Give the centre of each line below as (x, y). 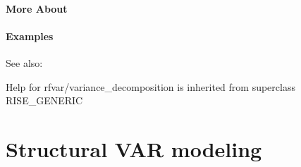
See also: (24, 62)
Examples (30, 36)
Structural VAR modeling (134, 148)
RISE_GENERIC (44, 100)
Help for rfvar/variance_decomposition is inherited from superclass (150, 86)
